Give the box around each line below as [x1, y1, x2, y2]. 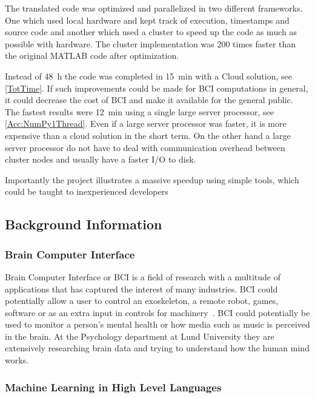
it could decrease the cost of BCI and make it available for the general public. [5, 93, 293, 106]
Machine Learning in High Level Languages [5, 379, 222, 394]
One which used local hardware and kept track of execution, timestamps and [5, 13, 290, 26]
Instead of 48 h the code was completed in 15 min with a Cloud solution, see [5, 69, 292, 82]
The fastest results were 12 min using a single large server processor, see [5, 105, 274, 118]
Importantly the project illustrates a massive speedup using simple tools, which [5, 173, 299, 186]
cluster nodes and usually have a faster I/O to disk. [5, 153, 196, 166]
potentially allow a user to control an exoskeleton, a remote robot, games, [5, 294, 279, 307]
